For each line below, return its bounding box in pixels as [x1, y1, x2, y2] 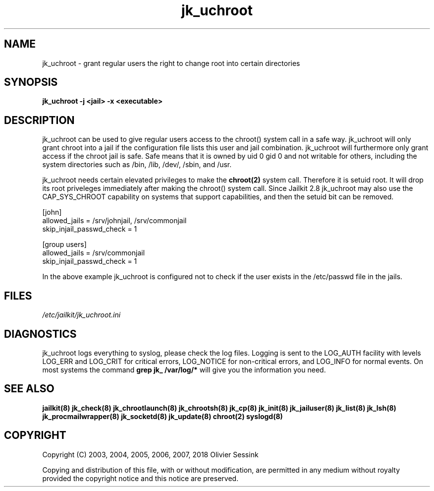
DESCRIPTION [4, 114, 75, 126]
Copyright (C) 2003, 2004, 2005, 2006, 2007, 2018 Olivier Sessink [42, 450, 259, 459]
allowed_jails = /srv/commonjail [42, 248, 145, 257]
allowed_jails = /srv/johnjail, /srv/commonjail [42, 216, 187, 225]
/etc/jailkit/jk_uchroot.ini [42, 310, 121, 319]
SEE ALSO [4, 382, 54, 395]
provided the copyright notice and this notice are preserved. [42, 474, 239, 483]
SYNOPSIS [4, 76, 58, 89]
